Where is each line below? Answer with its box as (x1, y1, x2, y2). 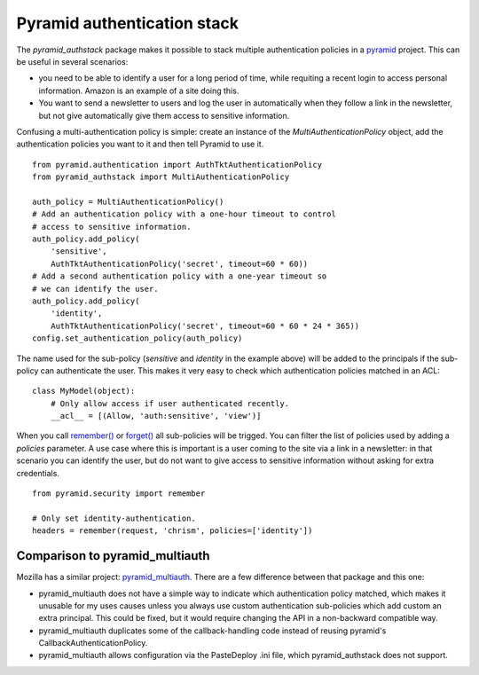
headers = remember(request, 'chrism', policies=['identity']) (32, 526, 313, 536)
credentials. (16, 467, 59, 478)
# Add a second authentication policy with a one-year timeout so (32, 271, 327, 281)
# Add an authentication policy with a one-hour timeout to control (32, 209, 336, 219)
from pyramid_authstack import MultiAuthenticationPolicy (32, 172, 290, 182)
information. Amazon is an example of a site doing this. (38, 85, 239, 96)
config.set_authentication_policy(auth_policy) (32, 334, 243, 343)
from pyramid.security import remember (32, 489, 206, 498)
